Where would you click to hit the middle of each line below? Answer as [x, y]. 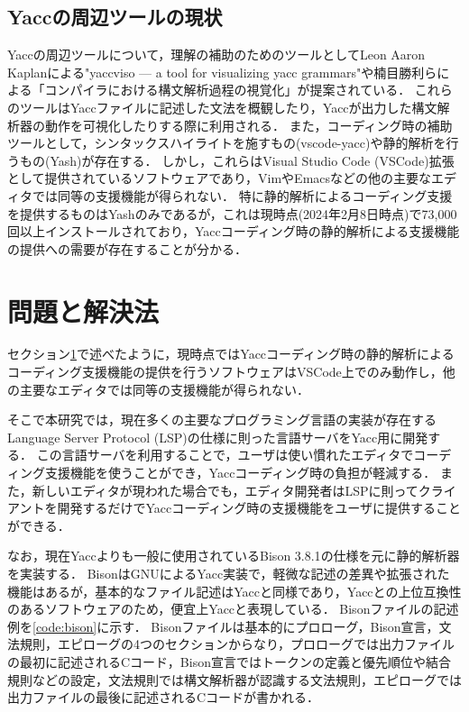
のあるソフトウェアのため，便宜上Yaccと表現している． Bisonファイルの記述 [233, 609]
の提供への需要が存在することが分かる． [127, 248]
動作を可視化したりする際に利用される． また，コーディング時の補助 [248, 125]
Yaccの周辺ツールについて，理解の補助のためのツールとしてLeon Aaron [216, 55]
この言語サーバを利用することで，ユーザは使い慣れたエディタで [225, 455]
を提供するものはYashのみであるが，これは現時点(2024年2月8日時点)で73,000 [232, 213]
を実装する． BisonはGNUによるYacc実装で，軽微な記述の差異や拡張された [229, 573]
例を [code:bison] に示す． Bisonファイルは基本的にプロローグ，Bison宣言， [223, 626]
